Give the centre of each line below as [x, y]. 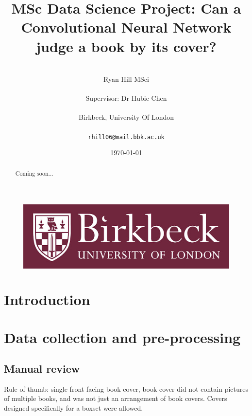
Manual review [42, 368]
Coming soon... [34, 173]
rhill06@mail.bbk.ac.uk [126, 137]
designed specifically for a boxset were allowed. [74, 407]
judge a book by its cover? [126, 46]
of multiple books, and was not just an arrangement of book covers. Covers [116, 398]
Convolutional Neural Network [126, 27]
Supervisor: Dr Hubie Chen [126, 98]
